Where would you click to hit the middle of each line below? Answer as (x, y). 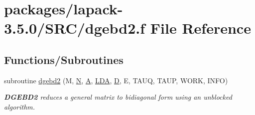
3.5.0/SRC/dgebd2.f (75, 28)
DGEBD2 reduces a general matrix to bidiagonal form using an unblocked (118, 97)
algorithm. (20, 106)
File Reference (200, 28)
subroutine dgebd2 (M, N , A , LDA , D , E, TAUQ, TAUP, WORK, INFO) (116, 80)
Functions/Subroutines (64, 59)
